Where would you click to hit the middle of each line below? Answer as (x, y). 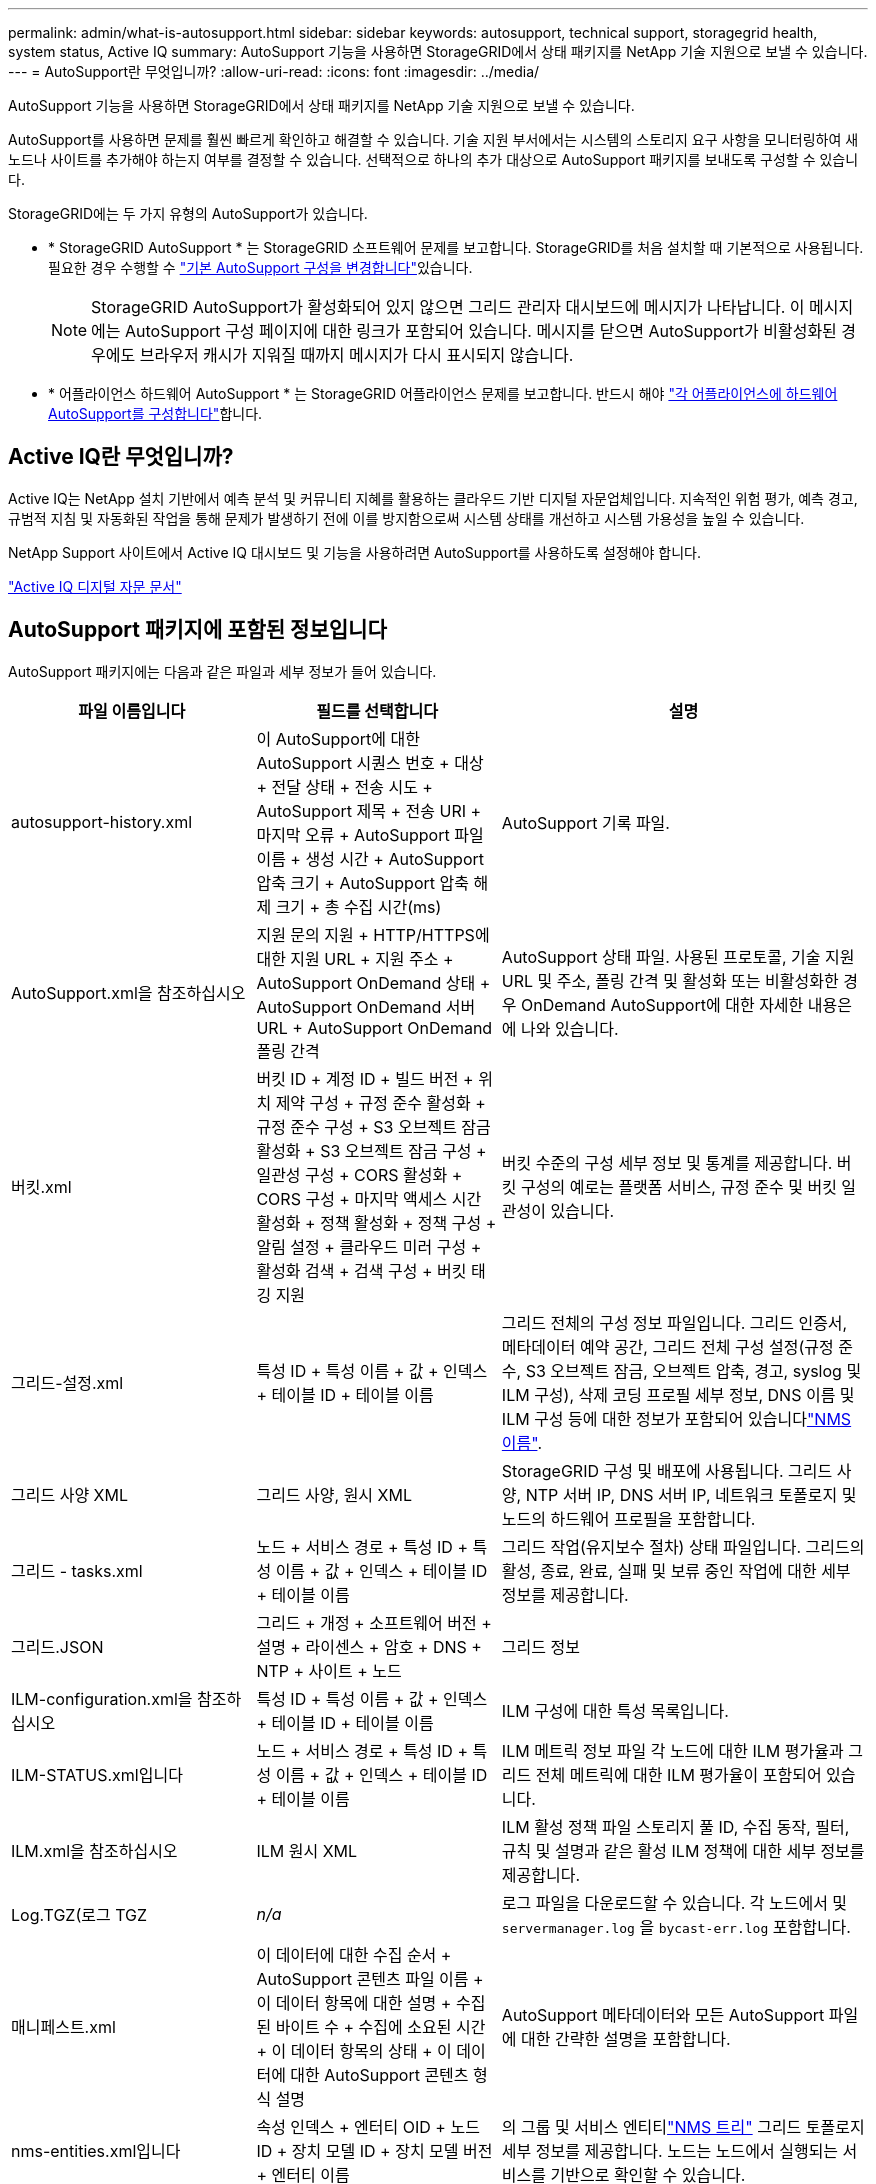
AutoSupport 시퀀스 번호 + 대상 (370, 762)
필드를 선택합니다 (377, 710)
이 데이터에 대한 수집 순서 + (354, 1954)
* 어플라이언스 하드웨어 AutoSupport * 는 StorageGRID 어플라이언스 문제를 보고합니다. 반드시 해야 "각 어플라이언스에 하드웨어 (443, 393)
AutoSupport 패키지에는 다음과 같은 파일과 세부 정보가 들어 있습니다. (222, 671)
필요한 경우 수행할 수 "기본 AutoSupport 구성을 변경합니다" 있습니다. (260, 267)
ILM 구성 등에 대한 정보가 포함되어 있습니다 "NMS (676, 1418)
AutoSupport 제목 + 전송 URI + (369, 810)
